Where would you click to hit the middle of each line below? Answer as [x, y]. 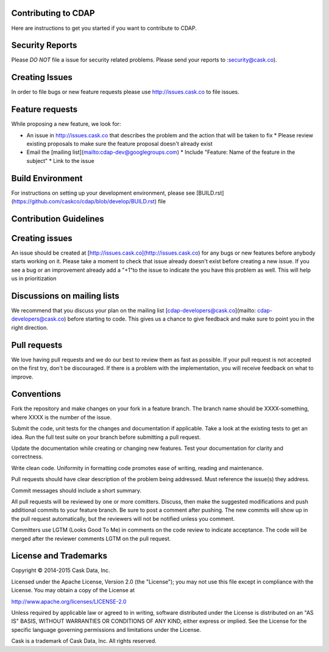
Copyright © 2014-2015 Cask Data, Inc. [61, 570]
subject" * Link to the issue [60, 161]
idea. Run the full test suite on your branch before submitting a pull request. [106, 437]
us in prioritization [34, 278]
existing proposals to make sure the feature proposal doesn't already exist [119, 144]
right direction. [30, 327]
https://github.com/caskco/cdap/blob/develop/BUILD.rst [84, 201]
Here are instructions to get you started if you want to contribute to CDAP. [104, 28]
